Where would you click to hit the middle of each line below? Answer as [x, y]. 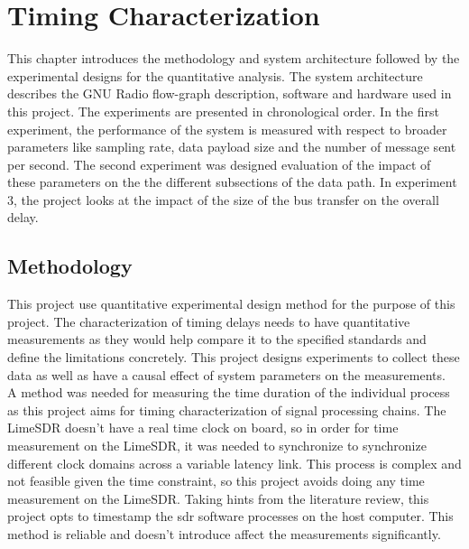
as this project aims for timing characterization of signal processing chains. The [227, 409]
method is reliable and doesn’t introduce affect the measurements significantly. [224, 533]
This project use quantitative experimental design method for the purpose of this [231, 304]
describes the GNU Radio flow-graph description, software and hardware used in [230, 93]
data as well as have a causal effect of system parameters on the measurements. [226, 374]
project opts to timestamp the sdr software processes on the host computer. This [230, 516]
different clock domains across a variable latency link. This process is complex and [234, 463]
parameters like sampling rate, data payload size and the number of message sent [232, 147]
